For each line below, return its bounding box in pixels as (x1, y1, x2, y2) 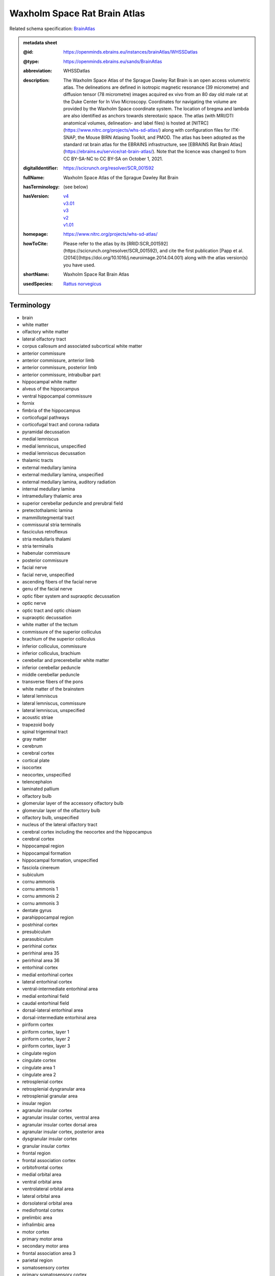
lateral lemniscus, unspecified (22, 707, 85, 714)
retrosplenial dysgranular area (22, 1086, 86, 1092)
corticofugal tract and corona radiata (22, 422, 99, 428)
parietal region (22, 1257, 53, 1263)
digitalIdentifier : (23, 165, 59, 171)
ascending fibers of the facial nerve (22, 579, 97, 585)
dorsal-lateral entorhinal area (22, 1007, 84, 1013)
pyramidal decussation (22, 429, 70, 435)
